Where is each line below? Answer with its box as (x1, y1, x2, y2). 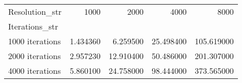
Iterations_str (8, 20, 59, 32)
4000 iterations (8, 65, 61, 76)
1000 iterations (8, 35, 61, 47)
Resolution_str (8, 6, 62, 17)
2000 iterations (8, 50, 61, 62)
